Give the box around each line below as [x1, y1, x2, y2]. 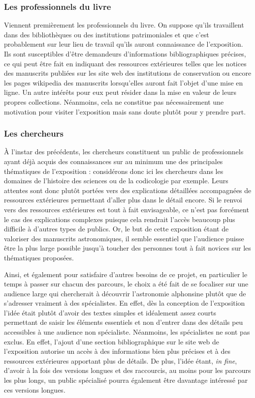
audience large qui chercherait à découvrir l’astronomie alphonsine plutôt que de [4, 288, 246, 298]
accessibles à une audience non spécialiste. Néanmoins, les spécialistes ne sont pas [4, 327, 250, 337]
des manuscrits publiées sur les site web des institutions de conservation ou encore [4, 68, 252, 78]
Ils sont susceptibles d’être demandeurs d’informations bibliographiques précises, [4, 49, 246, 58]
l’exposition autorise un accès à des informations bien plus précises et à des [4, 346, 231, 356]
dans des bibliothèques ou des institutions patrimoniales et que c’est [4, 29, 209, 39]
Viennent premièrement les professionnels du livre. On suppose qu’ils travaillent [4, 20, 244, 30]
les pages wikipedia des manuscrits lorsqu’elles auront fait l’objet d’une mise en [4, 77, 243, 87]
